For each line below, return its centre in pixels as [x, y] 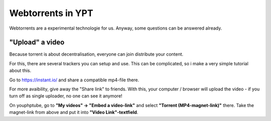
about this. [20, 71]
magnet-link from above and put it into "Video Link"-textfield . [74, 112]
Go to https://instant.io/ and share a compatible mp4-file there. [74, 80]
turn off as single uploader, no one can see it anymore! [66, 96]
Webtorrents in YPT [51, 13]
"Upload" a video [37, 42]
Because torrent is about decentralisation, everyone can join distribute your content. [96, 54]
